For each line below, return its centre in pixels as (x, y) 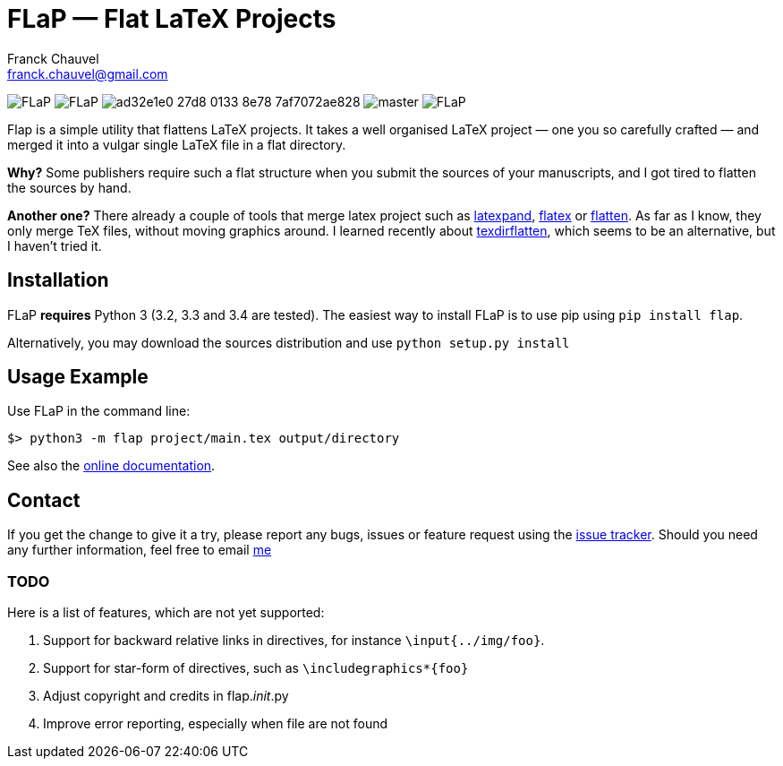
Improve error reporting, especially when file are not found (216, 724)
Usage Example (78, 377)
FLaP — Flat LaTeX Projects (172, 19)
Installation (58, 280)
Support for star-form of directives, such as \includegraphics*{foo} (256, 668)
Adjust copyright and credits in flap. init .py (166, 696)
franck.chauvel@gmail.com (88, 73)
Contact (44, 500)
